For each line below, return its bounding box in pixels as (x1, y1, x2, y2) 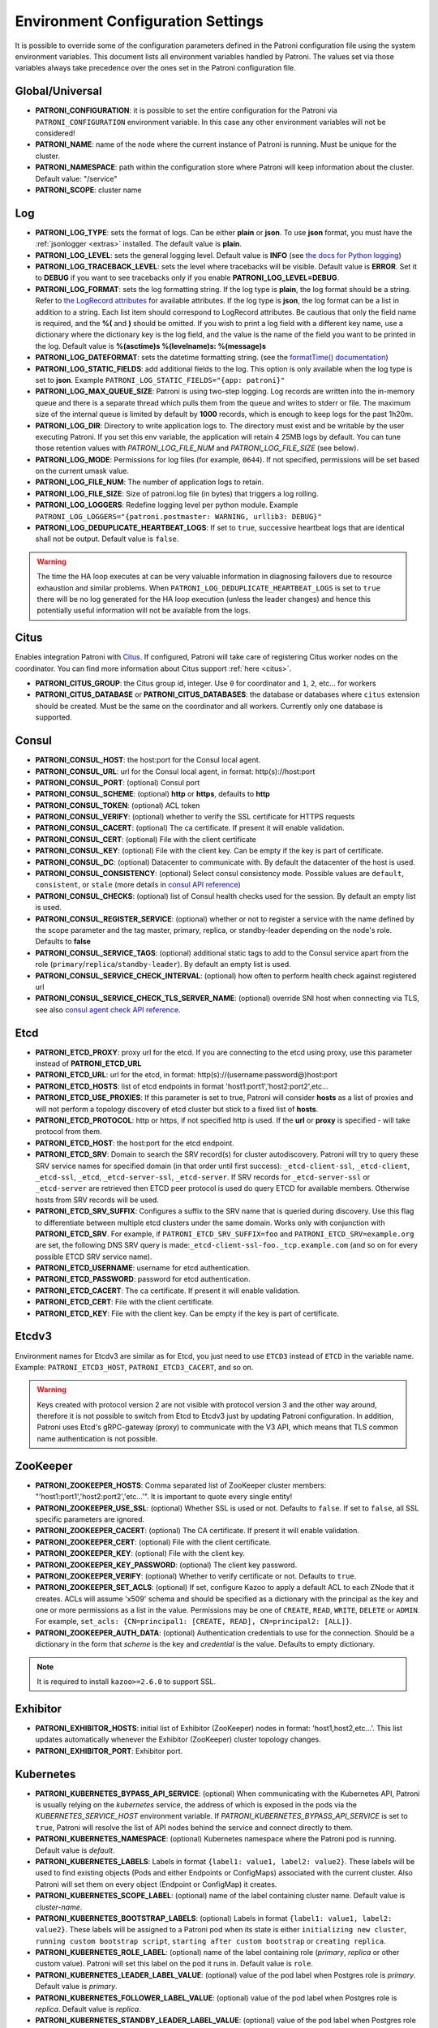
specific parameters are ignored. (35, 1514, 145, 1524)
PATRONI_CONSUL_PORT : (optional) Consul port (35, 777, 200, 787)
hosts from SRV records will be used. (35, 1195, 160, 1205)
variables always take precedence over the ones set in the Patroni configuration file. (15, 63, 296, 73)
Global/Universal (15, 84, 102, 98)
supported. (35, 712, 72, 722)
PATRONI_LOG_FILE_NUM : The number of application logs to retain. (35, 477, 264, 487)
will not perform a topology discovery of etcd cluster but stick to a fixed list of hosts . (35, 1104, 319, 1114)
